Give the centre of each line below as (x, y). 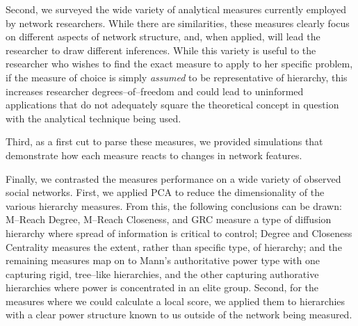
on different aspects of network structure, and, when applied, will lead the (163, 36)
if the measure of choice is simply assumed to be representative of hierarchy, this (177, 77)
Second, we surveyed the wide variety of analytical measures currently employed (176, 9)
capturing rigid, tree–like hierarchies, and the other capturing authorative (162, 274)
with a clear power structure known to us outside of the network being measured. (179, 315)
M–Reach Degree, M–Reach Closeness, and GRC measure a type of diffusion (169, 219)
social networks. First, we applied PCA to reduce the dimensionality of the (165, 192)
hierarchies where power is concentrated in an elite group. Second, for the (162, 287)
